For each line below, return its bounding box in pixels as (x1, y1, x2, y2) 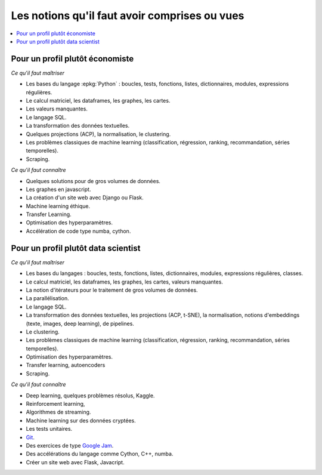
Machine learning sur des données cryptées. (26, 417, 137, 424)
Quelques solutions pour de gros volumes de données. (26, 177, 161, 184)
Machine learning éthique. (26, 202, 91, 209)
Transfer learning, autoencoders (26, 362, 106, 369)
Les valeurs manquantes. (26, 105, 88, 113)
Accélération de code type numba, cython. (26, 227, 131, 235)
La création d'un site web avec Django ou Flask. (26, 194, 144, 201)
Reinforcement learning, (26, 400, 85, 408)
